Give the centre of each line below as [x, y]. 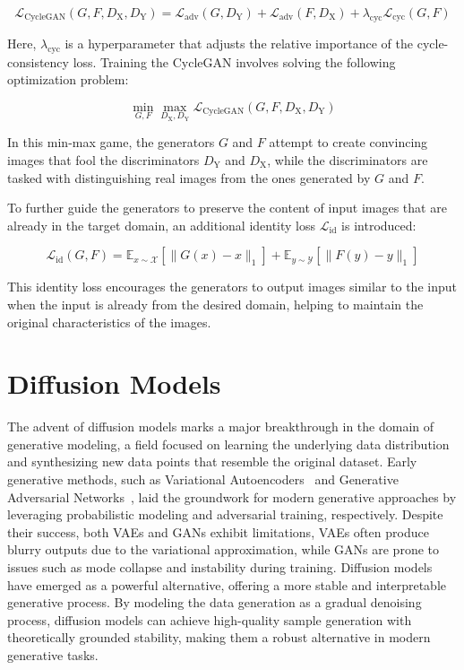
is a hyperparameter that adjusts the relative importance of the [239, 43]
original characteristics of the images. [109, 322]
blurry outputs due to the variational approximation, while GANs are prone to [223, 549]
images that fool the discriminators [103, 160]
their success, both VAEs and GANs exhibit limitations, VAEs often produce [218, 531]
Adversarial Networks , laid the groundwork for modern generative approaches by [232, 496]
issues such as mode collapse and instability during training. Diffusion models [220, 567]
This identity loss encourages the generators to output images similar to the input [232, 287]
